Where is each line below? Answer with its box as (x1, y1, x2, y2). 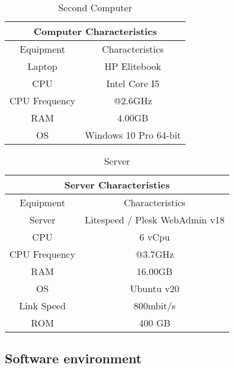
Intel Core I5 (106, 76, 159, 90)
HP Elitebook (104, 59, 162, 73)
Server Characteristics (64, 178, 170, 191)
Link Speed (19, 299, 66, 312)
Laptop (27, 59, 57, 73)
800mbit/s (133, 299, 176, 312)
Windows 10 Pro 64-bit (85, 128, 181, 142)
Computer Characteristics (33, 24, 157, 38)
